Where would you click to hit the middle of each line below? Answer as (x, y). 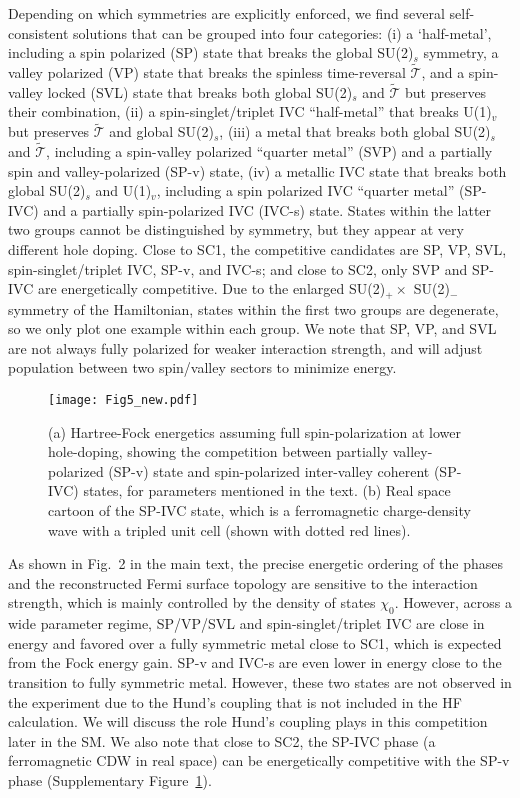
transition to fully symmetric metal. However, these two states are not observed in (260, 682)
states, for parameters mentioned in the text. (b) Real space (267, 490)
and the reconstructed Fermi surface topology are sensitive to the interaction (243, 582)
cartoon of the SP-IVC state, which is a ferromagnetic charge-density (259, 510)
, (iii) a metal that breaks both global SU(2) (355, 131)
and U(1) (123, 190)
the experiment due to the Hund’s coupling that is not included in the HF (235, 701)
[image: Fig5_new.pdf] (123, 400)
